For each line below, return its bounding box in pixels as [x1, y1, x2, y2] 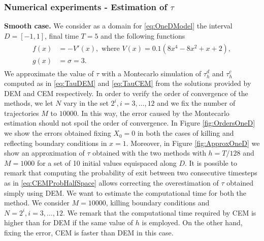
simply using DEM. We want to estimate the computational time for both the [4, 187, 247, 198]
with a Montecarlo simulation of [102, 68, 202, 78]
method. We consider [4, 197, 70, 208]
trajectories [4, 107, 39, 118]
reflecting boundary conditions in [4, 137, 107, 148]
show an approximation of [4, 147, 85, 158]
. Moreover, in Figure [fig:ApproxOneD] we [126, 137, 260, 148]
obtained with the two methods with [92, 147, 206, 158]
